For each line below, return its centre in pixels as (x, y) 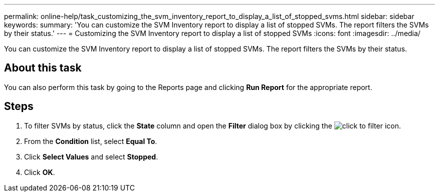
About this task (43, 68)
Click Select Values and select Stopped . (91, 156)
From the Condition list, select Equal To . (91, 141)
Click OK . (40, 172)
